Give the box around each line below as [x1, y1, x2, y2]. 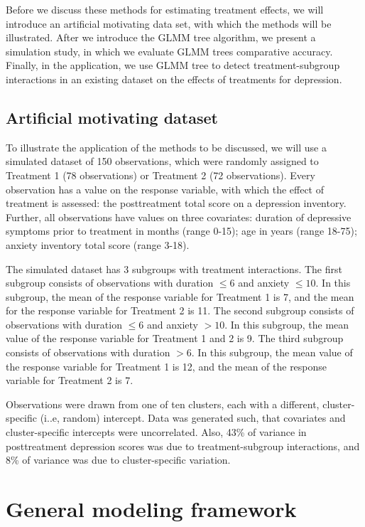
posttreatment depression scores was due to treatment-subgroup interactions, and [6, 438, 360, 453]
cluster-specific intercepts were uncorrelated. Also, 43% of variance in [6, 425, 307, 440]
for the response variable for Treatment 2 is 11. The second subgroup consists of [6, 303, 354, 318]
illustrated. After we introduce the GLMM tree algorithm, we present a [6, 30, 316, 45]
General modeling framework [6, 494, 297, 523]
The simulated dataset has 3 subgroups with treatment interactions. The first [6, 261, 342, 276]
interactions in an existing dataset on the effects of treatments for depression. [6, 71, 342, 86]
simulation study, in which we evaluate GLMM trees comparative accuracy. [6, 43, 333, 58]
